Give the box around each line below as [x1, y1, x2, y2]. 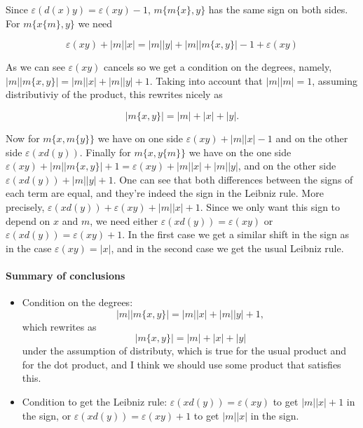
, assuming [312, 73, 358, 88]
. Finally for [79, 144, 131, 159]
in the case [6, 240, 52, 255]
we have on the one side [189, 144, 292, 159]
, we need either [90, 213, 158, 228]
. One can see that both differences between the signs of [113, 172, 353, 186]
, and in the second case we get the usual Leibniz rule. [111, 240, 344, 255]
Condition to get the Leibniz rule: [22, 394, 167, 409]
